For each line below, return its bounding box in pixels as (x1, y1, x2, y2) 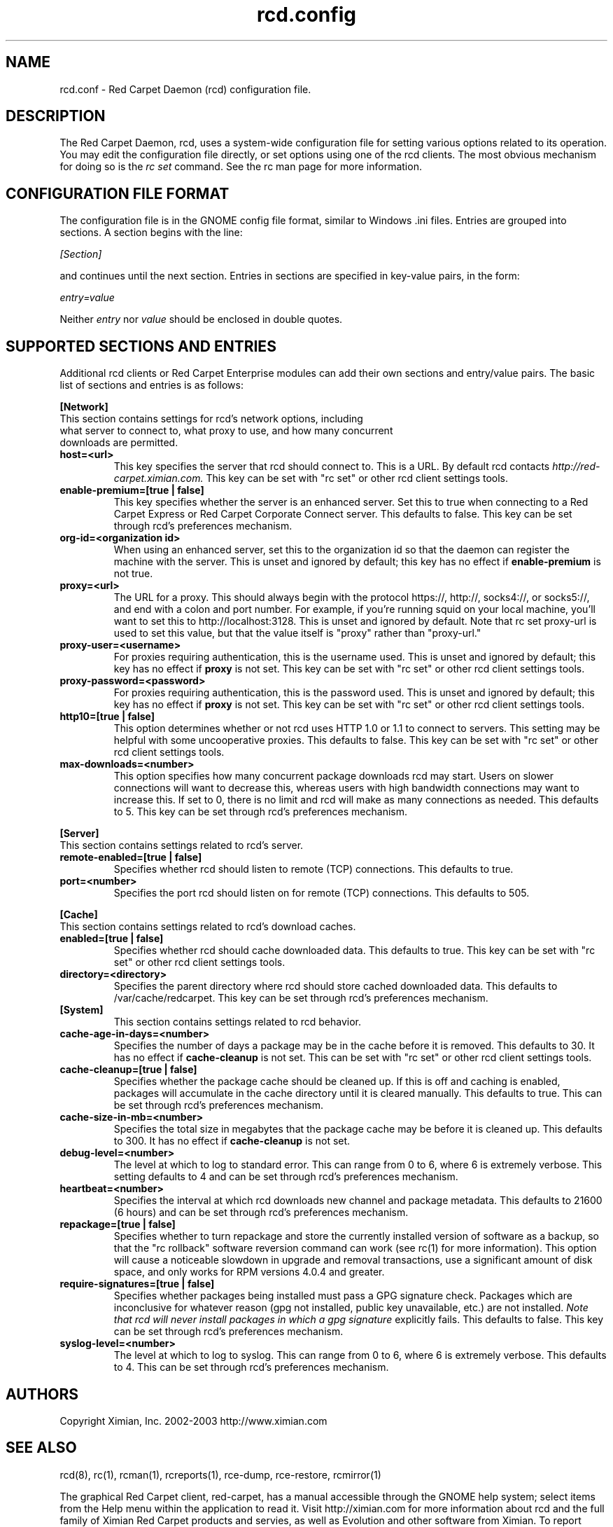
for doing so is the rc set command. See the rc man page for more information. (59, 160, 422, 173)
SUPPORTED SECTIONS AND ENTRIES (6, 337, 276, 355)
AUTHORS (6, 1385, 79, 1403)
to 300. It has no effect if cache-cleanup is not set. (113, 1135, 351, 1147)
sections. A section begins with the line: (59, 226, 243, 239)
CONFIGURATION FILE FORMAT (6, 184, 230, 202)
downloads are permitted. (59, 436, 178, 449)
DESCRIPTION (6, 107, 106, 125)
